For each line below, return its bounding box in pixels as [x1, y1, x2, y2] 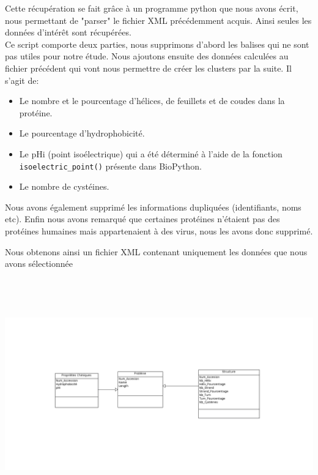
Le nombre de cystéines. [19, 180, 109, 193]
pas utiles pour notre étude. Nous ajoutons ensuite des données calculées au [5, 50, 289, 62]
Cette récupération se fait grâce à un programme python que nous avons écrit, [5, 2, 298, 14]
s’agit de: [5, 73, 39, 86]
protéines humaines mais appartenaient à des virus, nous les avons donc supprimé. [5, 224, 313, 237]
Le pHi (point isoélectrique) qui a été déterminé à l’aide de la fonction [19, 147, 283, 160]
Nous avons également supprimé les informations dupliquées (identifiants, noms [5, 200, 301, 213]
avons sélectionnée [5, 257, 73, 270]
